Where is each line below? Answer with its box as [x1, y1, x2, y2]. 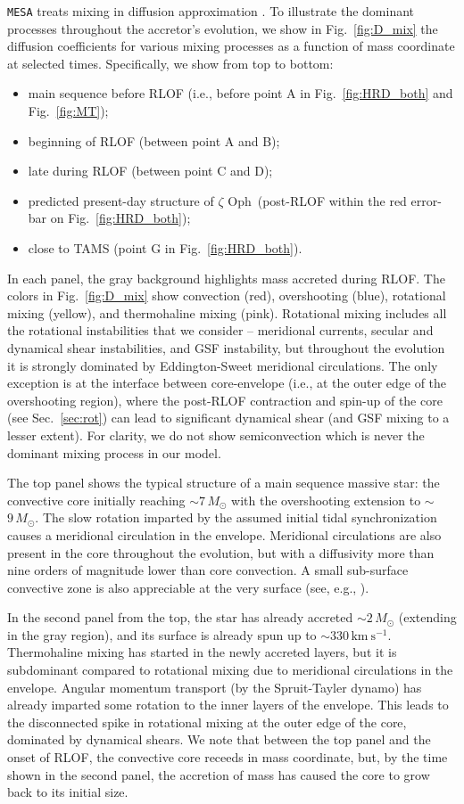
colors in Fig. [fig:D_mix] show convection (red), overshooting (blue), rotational [7, 286, 446, 305]
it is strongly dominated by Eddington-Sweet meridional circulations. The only [7, 356, 438, 374]
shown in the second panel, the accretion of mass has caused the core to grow [7, 765, 430, 783]
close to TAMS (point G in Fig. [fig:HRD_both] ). [28, 239, 302, 257]
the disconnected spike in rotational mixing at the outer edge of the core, [7, 712, 407, 731]
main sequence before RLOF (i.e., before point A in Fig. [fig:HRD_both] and [28, 84, 453, 103]
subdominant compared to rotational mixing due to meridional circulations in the [7, 660, 453, 679]
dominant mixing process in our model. [7, 443, 221, 462]
